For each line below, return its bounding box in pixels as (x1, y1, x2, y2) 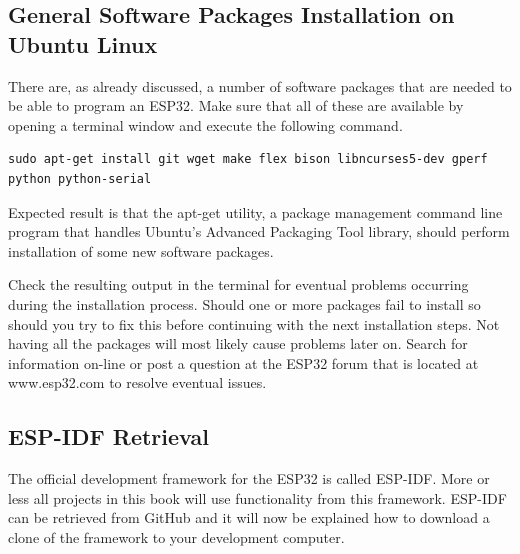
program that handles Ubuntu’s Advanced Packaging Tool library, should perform (8, 221, 510, 242)
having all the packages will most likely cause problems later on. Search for (8, 333, 468, 354)
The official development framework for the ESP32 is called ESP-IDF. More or (8, 468, 490, 489)
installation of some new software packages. (8, 240, 274, 261)
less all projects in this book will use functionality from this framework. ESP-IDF (8, 487, 507, 508)
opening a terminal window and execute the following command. (8, 114, 403, 135)
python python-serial (8, 171, 152, 186)
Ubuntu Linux (8, 28, 158, 59)
